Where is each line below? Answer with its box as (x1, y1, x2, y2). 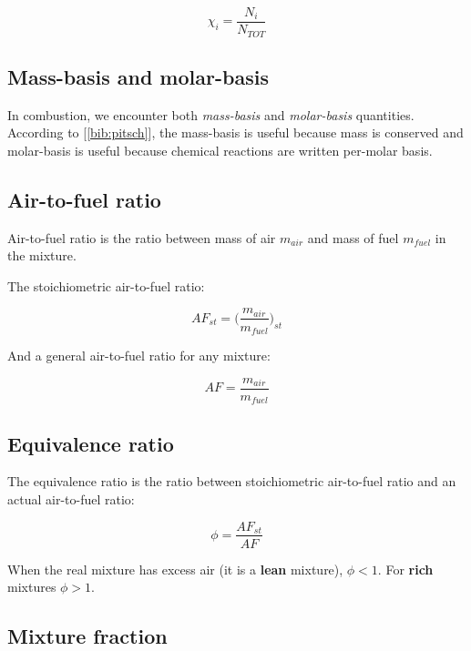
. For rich (377, 559, 434, 578)
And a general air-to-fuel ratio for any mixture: (7, 346, 271, 364)
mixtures (7, 577, 56, 596)
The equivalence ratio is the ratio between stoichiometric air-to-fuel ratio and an (7, 472, 456, 491)
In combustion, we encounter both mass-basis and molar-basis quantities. (7, 105, 415, 124)
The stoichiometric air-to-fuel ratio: (7, 276, 205, 295)
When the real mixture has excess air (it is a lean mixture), (7, 559, 343, 578)
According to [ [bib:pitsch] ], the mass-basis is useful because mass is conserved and (7, 123, 464, 142)
